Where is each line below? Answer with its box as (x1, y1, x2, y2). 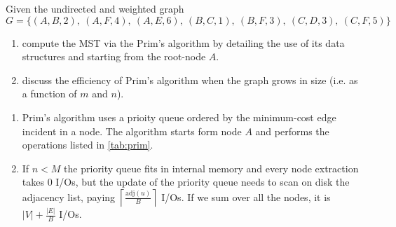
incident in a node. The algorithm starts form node (22, 123, 242, 138)
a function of (22, 86, 77, 101)
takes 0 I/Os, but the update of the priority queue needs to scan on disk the (22, 174, 350, 189)
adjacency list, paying (22, 189, 116, 204)
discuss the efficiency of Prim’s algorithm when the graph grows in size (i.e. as (22, 72, 358, 87)
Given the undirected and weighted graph (6, 1, 184, 15)
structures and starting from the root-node (22, 49, 206, 64)
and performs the (255, 123, 329, 138)
